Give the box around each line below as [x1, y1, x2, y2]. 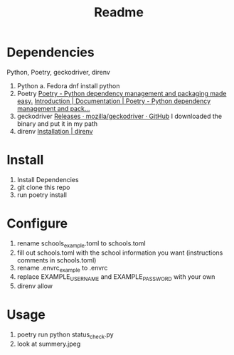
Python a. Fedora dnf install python [16, 81, 120, 90]
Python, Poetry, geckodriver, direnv [6, 68, 111, 76]
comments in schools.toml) [16, 255, 97, 264]
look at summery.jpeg [16, 339, 81, 348]
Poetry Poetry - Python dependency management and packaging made [16, 89, 227, 97]
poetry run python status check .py [16, 330, 115, 340]
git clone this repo [16, 183, 70, 191]
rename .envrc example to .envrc [16, 263, 108, 274]
